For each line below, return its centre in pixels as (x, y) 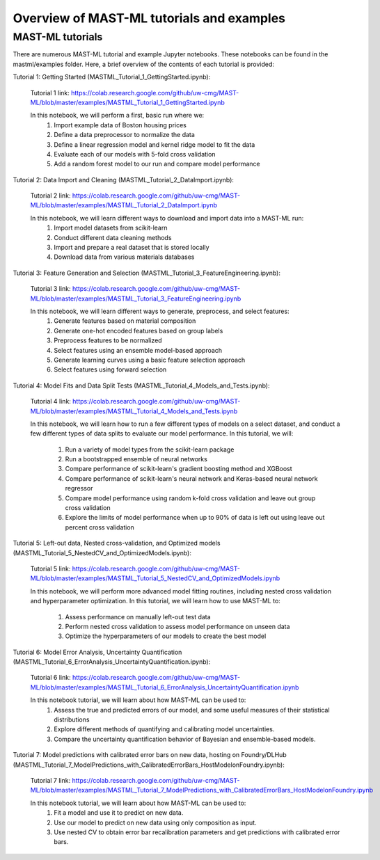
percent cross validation (100, 527)
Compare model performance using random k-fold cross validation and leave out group (190, 498)
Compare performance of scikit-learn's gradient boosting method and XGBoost (179, 469)
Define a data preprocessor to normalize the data (124, 135)
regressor (79, 488)
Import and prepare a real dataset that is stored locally (132, 248)
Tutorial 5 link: (50, 568)
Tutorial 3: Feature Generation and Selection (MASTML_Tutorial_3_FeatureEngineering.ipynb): (147, 273)
